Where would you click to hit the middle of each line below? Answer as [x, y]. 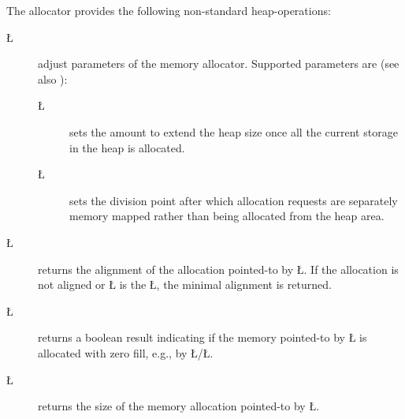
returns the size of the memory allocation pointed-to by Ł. [179, 406]
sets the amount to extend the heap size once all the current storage [234, 131]
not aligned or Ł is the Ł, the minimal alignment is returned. [185, 284]
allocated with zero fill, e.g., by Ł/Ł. [126, 352]
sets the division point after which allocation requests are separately [234, 200]
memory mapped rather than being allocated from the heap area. [227, 216]
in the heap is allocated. [127, 147]
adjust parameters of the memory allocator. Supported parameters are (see [219, 64]
